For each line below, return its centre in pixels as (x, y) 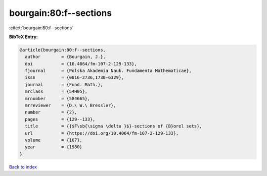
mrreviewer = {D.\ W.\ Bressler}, (70, 106)
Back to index (23, 167)
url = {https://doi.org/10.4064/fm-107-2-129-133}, (102, 133)
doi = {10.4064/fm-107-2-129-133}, (81, 64)
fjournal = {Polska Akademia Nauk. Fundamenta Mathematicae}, (108, 71)
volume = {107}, (54, 140)
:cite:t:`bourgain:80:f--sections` (41, 28)
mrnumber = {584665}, (58, 98)
